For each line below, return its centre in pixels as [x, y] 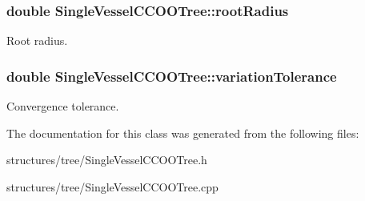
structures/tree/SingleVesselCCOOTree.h [107, 160]
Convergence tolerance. [63, 106]
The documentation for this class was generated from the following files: [183, 133]
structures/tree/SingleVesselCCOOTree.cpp [112, 186]
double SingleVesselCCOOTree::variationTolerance [172, 76]
